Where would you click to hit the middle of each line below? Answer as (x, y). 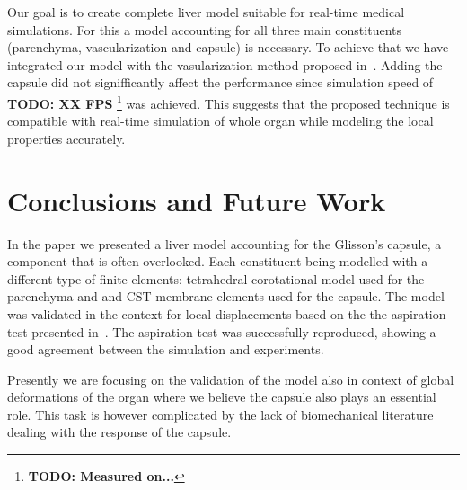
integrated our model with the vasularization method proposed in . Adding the (225, 64)
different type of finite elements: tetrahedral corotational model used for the (216, 278)
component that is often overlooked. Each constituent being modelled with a (218, 261)
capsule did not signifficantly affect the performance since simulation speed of (220, 82)
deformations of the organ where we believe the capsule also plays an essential (222, 397)
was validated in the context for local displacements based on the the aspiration (227, 313)
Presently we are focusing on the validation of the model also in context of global (231, 379)
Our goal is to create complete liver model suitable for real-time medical (206, 12)
